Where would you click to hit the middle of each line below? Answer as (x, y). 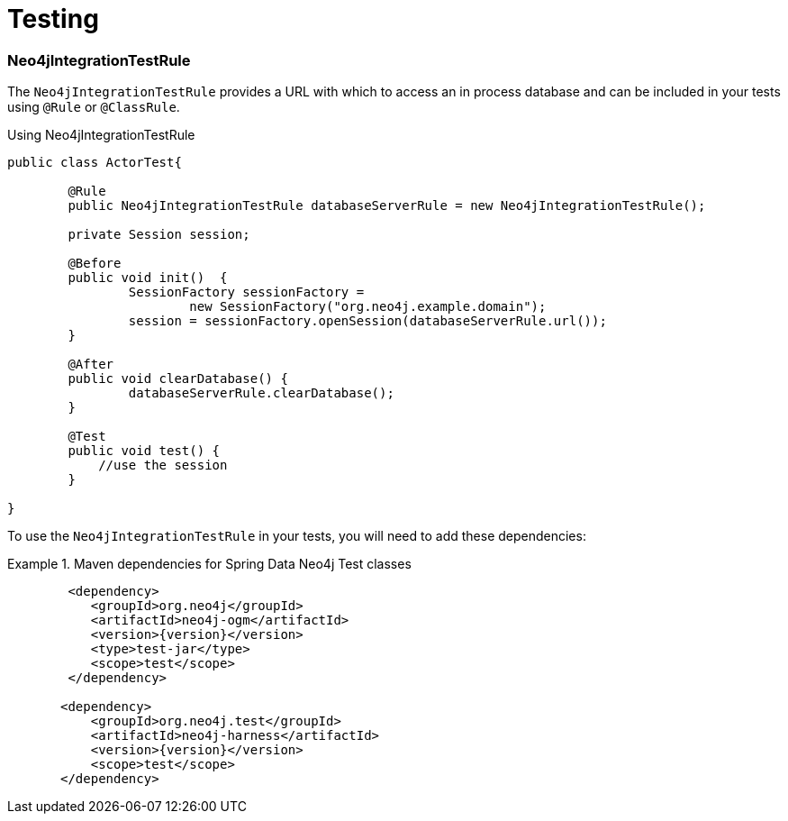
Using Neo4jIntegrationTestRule (101, 135)
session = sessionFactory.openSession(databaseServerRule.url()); (367, 321)
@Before (95, 264)
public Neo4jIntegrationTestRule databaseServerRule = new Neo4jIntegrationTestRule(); (387, 206)
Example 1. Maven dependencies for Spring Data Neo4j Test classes (209, 564)
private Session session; (159, 235)
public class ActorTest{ (95, 163)
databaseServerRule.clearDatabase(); (261, 393)
